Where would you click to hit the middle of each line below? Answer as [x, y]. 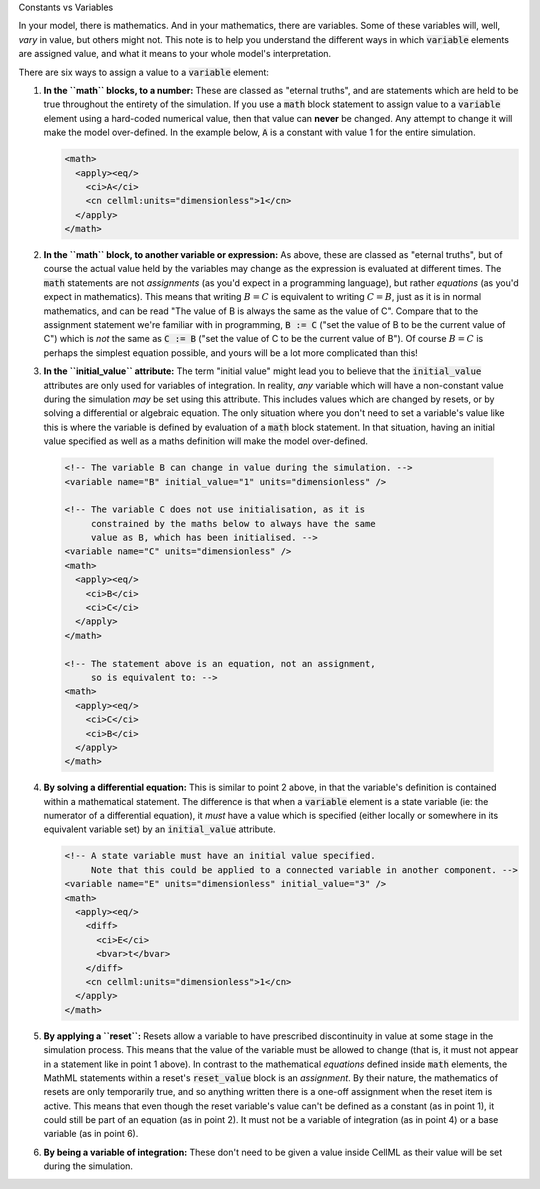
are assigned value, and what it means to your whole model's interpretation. [175, 54]
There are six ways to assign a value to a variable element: [144, 72]
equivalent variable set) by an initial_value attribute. [159, 829]
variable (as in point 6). [91, 1134]
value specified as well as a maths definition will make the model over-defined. [206, 441]
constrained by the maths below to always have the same [233, 523]
